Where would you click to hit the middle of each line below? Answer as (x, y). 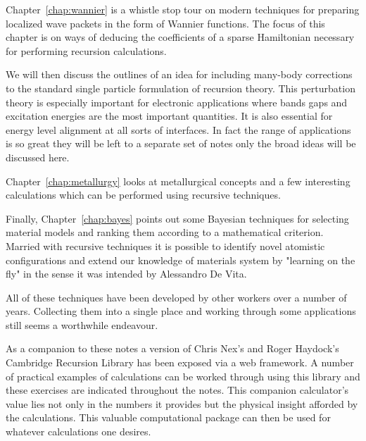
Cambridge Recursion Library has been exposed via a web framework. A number (180, 362)
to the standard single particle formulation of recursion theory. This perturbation (181, 88)
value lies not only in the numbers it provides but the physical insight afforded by (182, 403)
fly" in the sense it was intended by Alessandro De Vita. (126, 274)
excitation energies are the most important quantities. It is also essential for (169, 116)
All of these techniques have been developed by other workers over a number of (176, 297)
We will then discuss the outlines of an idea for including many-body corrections (179, 74)
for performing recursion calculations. (86, 50)
